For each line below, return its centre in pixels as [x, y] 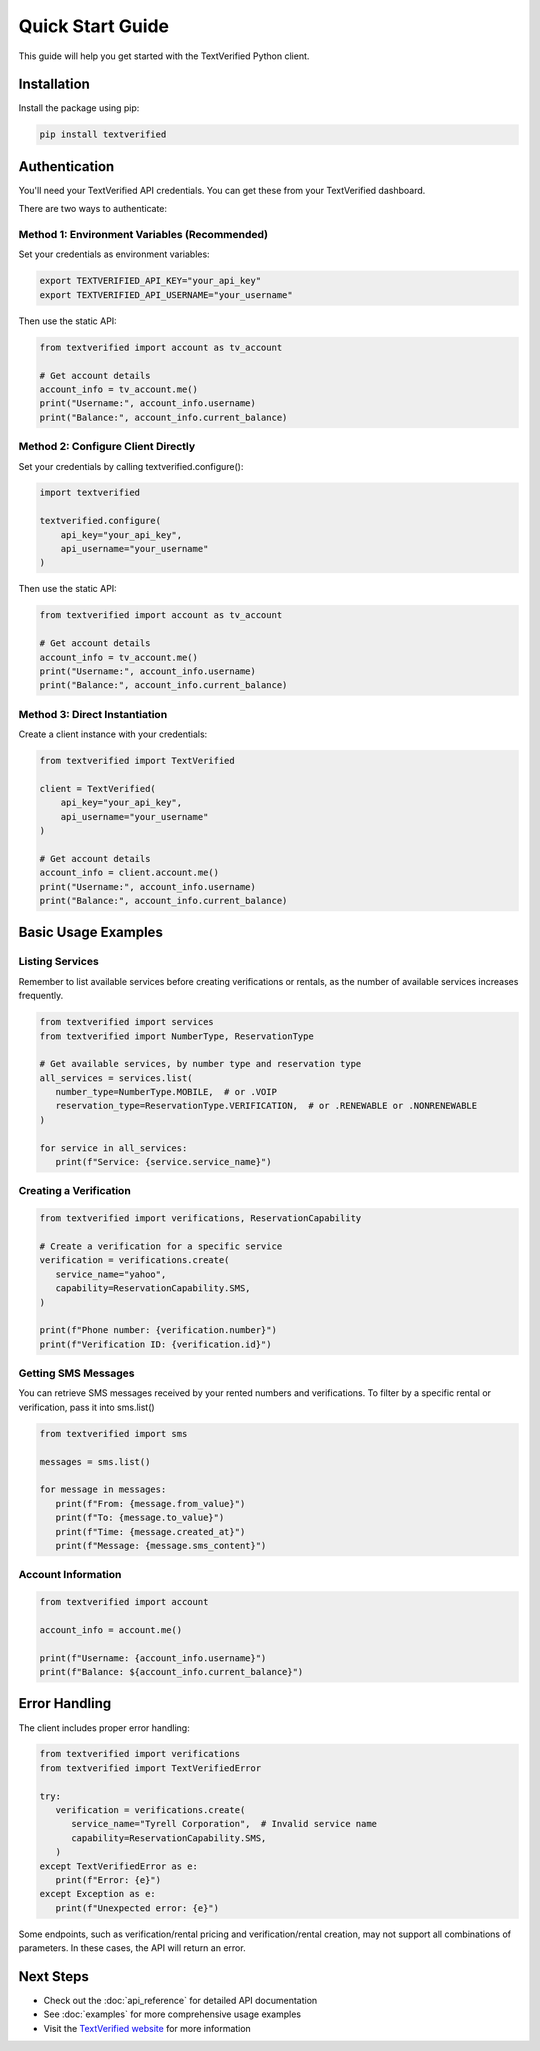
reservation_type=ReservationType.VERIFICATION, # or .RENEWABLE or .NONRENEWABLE [266, 1106]
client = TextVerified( [98, 788]
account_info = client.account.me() [129, 873]
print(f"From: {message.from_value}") [150, 1503]
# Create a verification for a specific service [161, 1246]
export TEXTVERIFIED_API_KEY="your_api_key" [150, 281]
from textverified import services [126, 1022]
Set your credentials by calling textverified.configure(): [131, 466]
